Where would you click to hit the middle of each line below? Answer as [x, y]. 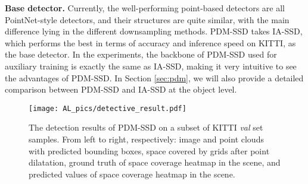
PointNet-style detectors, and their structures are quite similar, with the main [147, 19]
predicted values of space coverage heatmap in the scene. [132, 174]
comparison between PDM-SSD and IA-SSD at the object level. [121, 89]
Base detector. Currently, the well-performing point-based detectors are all [145, 8]
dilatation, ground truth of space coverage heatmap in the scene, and [155, 162]
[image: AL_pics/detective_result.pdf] [108, 108]
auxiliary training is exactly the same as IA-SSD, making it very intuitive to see [151, 66]
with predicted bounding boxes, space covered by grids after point [149, 150]
